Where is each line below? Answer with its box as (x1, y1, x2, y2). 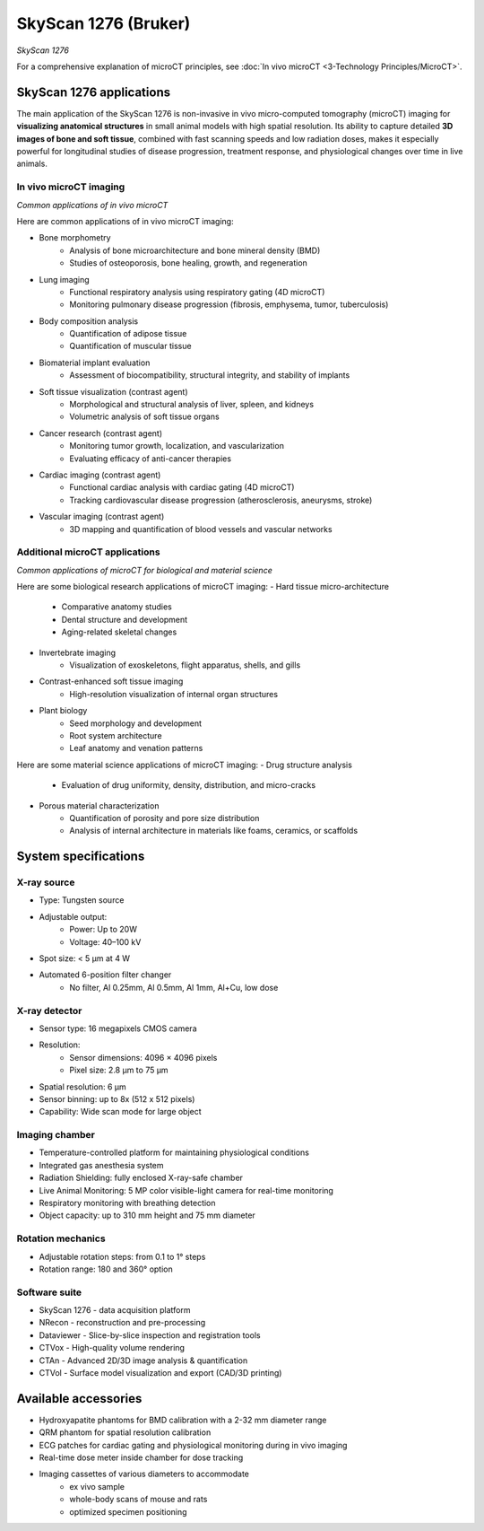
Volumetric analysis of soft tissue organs (69, 411, 220, 422)
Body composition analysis (39, 315, 139, 327)
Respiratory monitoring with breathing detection (39, 1198, 216, 1208)
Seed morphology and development (69, 718, 202, 729)
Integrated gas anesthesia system (39, 1159, 165, 1170)
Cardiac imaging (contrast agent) (39, 469, 161, 480)
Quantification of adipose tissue (69, 328, 187, 339)
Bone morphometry (39, 232, 111, 243)
